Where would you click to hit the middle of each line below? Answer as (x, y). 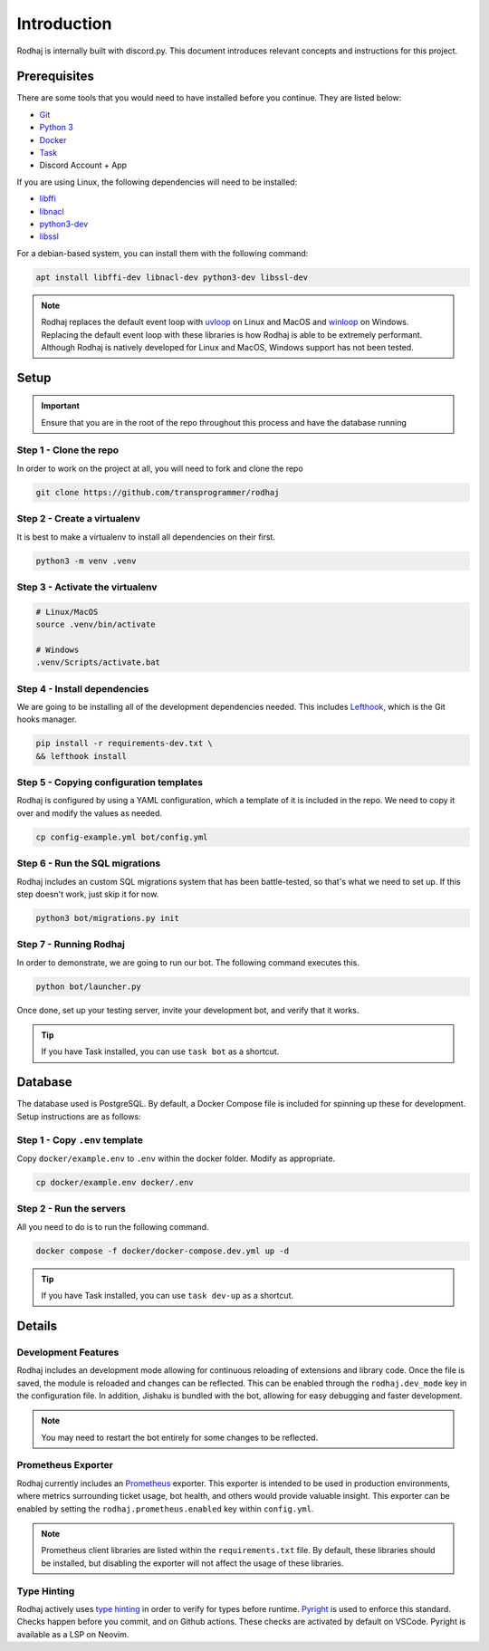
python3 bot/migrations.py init (108, 918)
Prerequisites (55, 77)
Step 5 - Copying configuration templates (110, 782)
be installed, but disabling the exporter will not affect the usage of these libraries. (192, 1563)
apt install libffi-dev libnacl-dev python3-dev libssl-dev (172, 277)
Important (61, 406)
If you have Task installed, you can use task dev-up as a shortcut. (168, 1295)
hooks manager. (47, 719)
